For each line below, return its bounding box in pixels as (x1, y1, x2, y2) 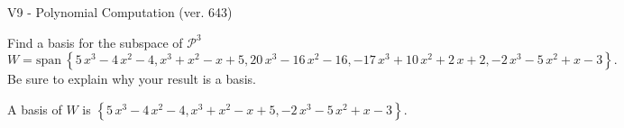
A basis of (7, 99, 62, 118)
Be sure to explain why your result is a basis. (7, 69, 257, 88)
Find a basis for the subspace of (7, 32, 183, 51)
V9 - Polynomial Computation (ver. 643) (7, 3, 233, 21)
